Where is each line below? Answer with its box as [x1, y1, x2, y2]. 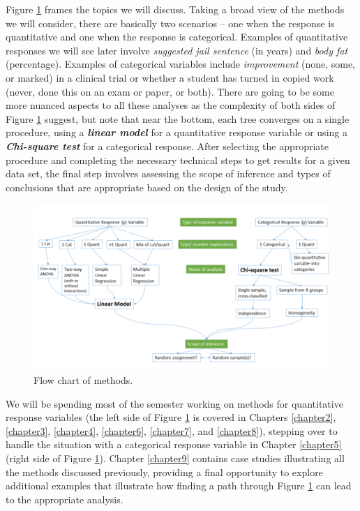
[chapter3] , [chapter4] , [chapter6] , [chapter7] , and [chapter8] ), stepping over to [6, 423, 338, 438]
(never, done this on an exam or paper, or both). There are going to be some [6, 84, 334, 98]
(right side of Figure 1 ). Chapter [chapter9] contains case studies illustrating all [6, 450, 345, 465]
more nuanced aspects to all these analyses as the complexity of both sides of [6, 98, 336, 112]
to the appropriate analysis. [6, 491, 123, 506]
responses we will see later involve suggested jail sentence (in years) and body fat [6, 43, 348, 57]
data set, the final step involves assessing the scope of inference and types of [6, 166, 331, 181]
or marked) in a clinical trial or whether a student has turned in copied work [6, 70, 334, 84]
